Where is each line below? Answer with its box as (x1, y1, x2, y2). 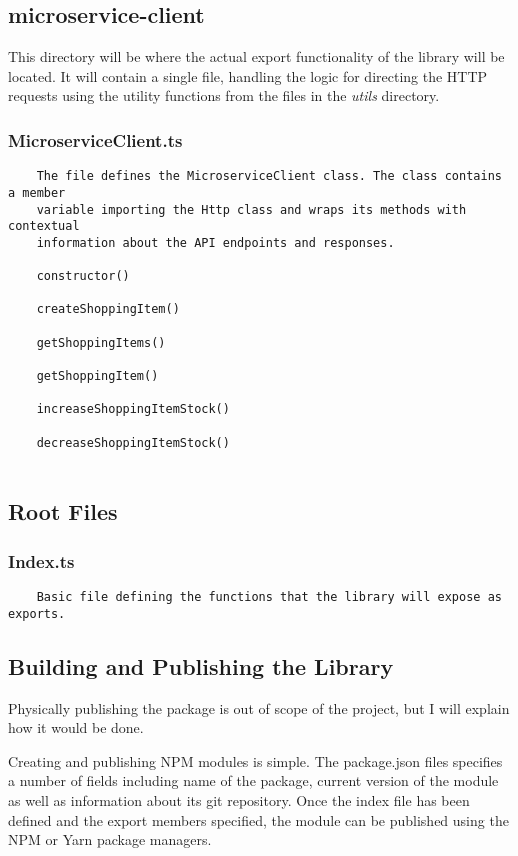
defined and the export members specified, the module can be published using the (8, 809, 509, 830)
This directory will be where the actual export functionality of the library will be (8, 46, 505, 67)
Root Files (8, 496, 118, 527)
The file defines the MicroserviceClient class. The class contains (36, 169, 502, 184)
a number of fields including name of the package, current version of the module (8, 770, 499, 791)
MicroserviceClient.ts (8, 127, 183, 152)
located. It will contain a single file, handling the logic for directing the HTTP (8, 65, 488, 86)
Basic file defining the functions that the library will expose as (36, 590, 502, 605)
